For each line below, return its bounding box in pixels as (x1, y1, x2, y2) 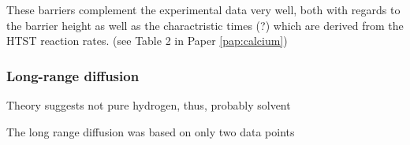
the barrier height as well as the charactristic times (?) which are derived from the (6, 17, 404, 33)
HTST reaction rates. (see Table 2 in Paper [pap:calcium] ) (6, 32, 288, 49)
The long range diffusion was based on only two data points (6, 123, 295, 139)
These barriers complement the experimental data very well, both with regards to (6, 2, 401, 17)
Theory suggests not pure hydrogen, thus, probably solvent (6, 97, 291, 113)
